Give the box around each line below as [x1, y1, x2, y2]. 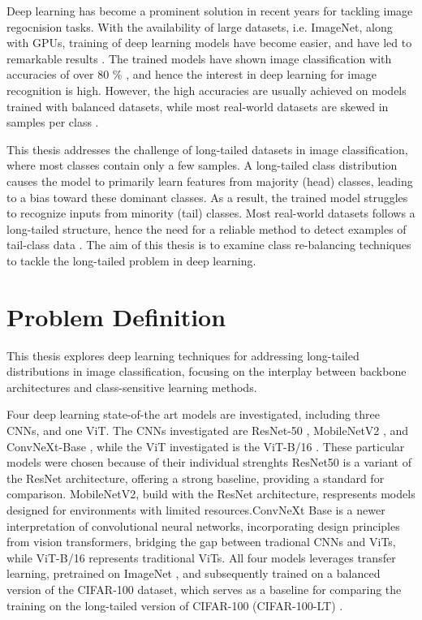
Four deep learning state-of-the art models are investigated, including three [6, 406, 380, 423]
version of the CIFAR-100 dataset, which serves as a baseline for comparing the [6, 580, 402, 597]
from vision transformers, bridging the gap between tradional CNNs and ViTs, [6, 533, 396, 550]
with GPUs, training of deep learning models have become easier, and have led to [6, 34, 412, 51]
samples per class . [6, 114, 99, 131]
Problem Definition [6, 299, 226, 333]
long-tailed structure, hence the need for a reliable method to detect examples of [6, 220, 407, 237]
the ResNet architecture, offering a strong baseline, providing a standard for [6, 469, 385, 486]
